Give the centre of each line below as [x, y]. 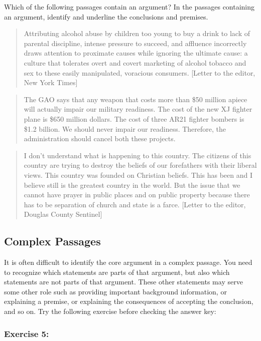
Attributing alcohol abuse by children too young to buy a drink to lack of [137, 33]
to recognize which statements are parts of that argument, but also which [117, 272]
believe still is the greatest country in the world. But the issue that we [132, 185]
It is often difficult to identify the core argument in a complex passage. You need [128, 262]
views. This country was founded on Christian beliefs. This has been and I [138, 175]
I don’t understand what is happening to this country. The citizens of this [138, 155]
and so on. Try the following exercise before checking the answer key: [110, 311]
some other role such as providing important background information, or [115, 291]
